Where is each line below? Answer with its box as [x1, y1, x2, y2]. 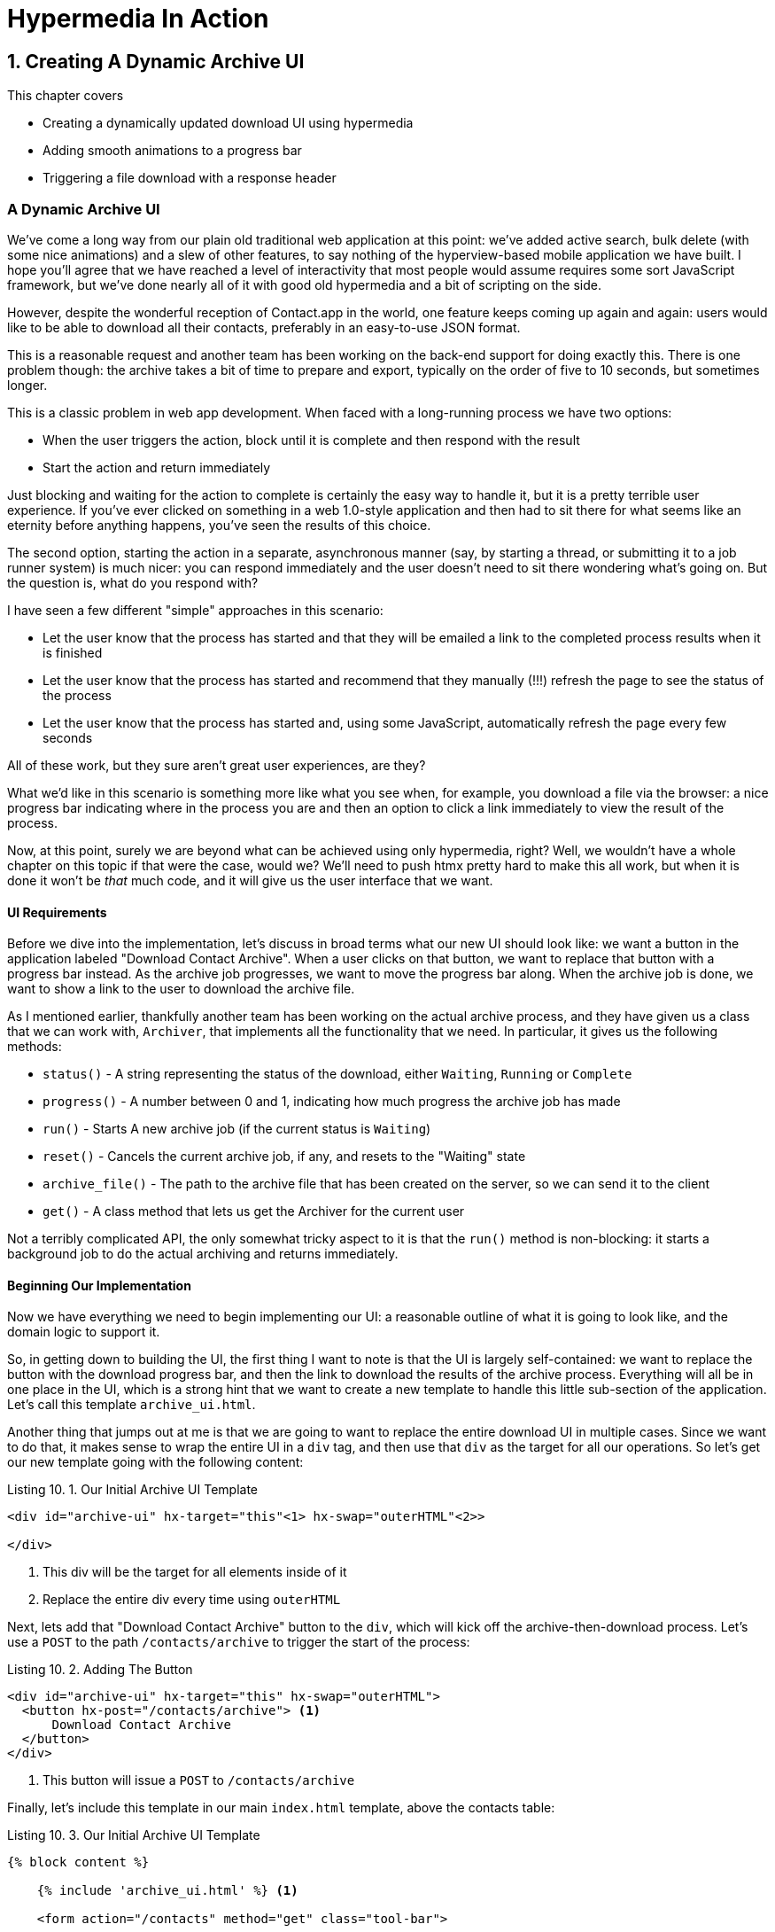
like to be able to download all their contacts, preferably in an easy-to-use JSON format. [7, 319, 521, 335]
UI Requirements [7, 904, 107, 920]
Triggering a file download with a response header [43, 170, 337, 186]
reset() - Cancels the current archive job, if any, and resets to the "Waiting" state [43, 1149, 526, 1165]
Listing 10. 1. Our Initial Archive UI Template [7, 1482, 259, 1498]
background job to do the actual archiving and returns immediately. [7, 1246, 399, 1262]
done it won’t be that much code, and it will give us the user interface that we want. [7, 872, 493, 888]
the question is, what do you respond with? [7, 574, 259, 590]
